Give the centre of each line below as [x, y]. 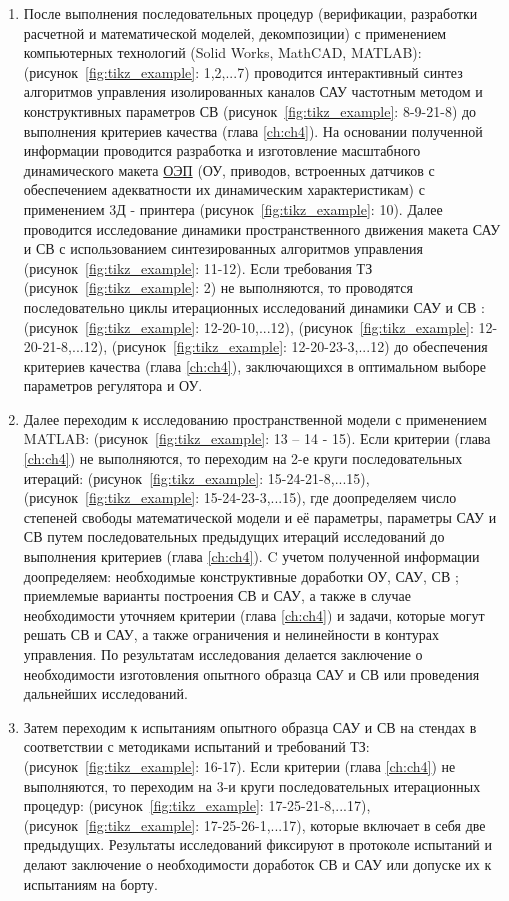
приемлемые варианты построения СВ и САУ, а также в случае [217, 595]
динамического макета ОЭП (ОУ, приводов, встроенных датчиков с [229, 169]
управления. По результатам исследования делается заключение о [223, 654]
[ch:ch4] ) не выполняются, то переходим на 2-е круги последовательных [243, 458]
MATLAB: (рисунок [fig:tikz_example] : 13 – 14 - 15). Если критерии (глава [257, 438]
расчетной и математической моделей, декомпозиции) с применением [235, 32]
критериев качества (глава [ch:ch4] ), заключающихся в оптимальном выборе [255, 365]
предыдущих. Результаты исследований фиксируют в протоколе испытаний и [258, 844]
